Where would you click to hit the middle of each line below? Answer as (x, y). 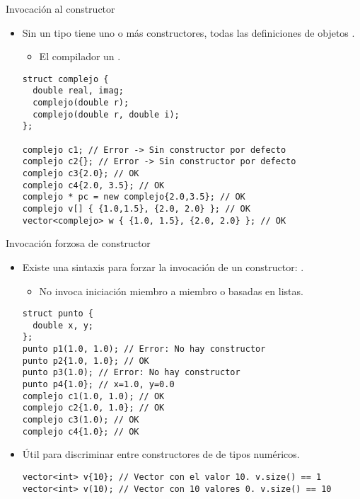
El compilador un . (80, 56)
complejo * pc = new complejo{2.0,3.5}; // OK (134, 197)
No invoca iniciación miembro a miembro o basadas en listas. (171, 291)
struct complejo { (65, 79)
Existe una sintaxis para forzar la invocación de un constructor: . (163, 266)
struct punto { (58, 314)
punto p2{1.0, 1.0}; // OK (86, 361)
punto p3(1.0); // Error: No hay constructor (131, 373)
